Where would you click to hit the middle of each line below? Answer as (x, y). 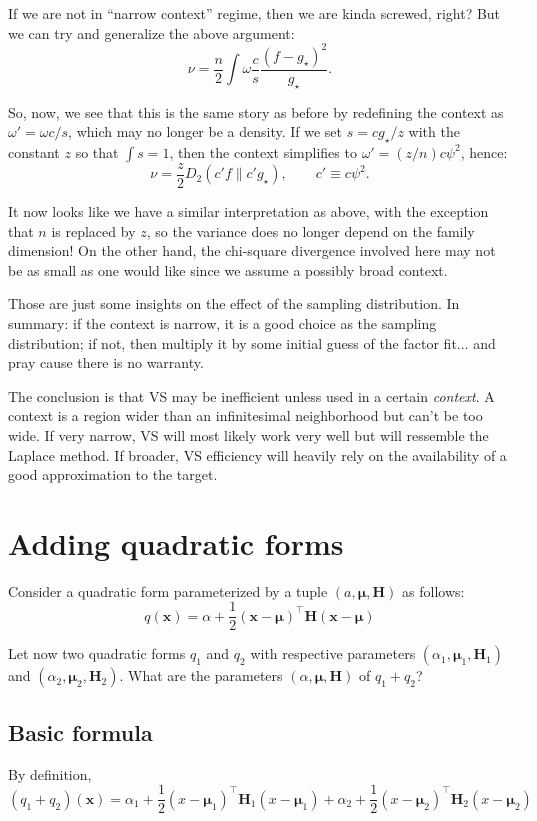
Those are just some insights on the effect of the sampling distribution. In (234, 303)
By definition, (50, 773)
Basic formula (80, 731)
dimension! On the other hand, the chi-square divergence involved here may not (252, 250)
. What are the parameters (201, 675)
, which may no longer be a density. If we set (205, 131)
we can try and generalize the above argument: (151, 32)
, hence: (484, 151)
